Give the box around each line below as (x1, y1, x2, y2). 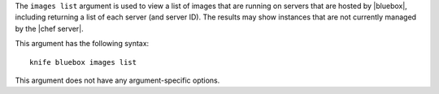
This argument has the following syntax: (15, 39, 150, 49)
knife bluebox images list (29, 58, 137, 66)
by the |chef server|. (15, 23, 85, 33)
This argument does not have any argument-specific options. (15, 75, 220, 85)
